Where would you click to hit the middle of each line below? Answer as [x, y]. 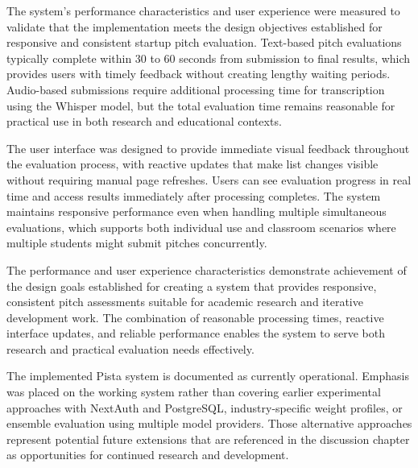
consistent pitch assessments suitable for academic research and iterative [185, 302]
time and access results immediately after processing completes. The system [194, 195]
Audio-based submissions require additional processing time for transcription [196, 89]
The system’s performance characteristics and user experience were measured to [203, 10]
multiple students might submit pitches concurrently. [137, 243]
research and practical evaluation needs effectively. [130, 348]
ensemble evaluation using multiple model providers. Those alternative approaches [209, 423]
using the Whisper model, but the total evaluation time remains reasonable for [201, 105]
